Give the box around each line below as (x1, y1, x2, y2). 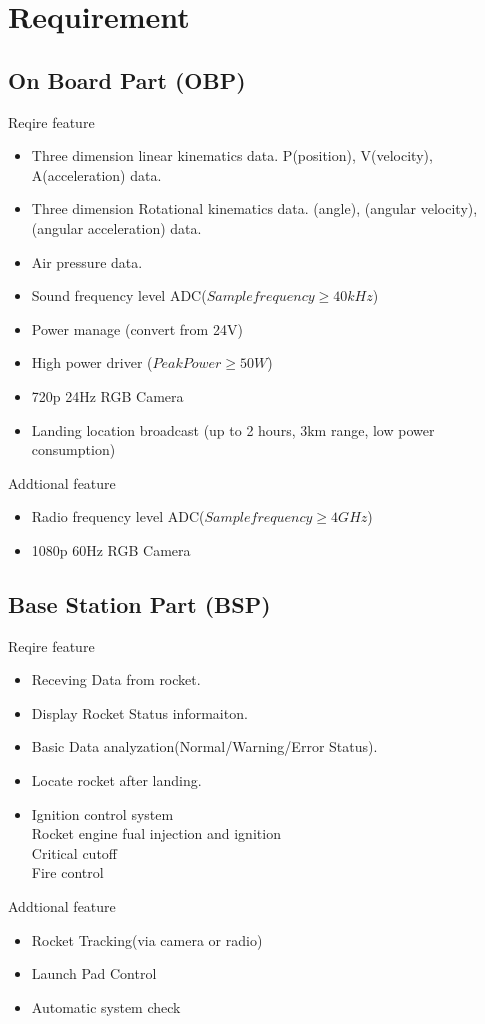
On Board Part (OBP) (8, 64, 246, 95)
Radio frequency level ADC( (31, 506, 205, 527)
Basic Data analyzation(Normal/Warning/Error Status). (31, 736, 378, 757)
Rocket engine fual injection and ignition (31, 823, 281, 844)
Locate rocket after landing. (31, 770, 202, 791)
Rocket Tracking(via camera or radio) (31, 929, 263, 950)
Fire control (31, 862, 104, 883)
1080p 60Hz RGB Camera (31, 539, 191, 560)
